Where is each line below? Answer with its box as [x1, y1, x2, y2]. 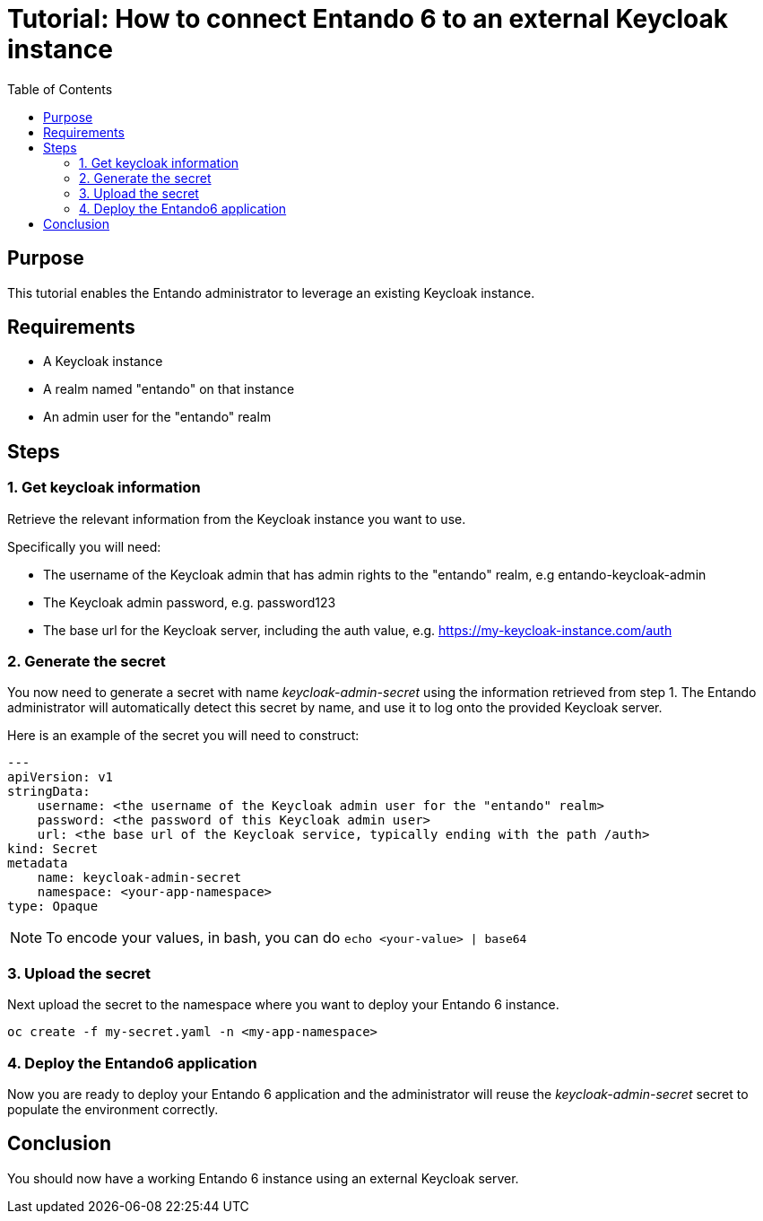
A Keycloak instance [43, 353, 163, 370]
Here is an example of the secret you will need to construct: [7, 728, 360, 744]
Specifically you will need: [7, 538, 161, 554]
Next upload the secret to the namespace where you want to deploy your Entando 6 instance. [7, 997, 559, 1013]
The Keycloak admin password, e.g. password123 [43, 594, 336, 610]
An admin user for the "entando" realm [43, 409, 272, 425]
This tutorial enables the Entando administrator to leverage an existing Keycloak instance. [7, 284, 535, 301]
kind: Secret [7, 842, 99, 857]
